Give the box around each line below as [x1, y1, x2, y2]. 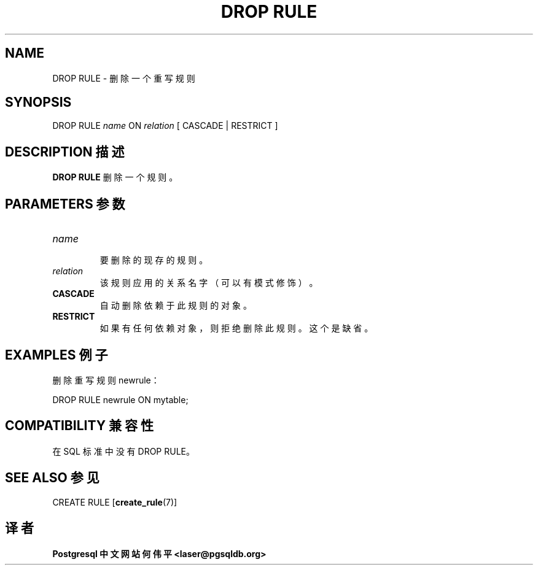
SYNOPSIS [5, 94, 72, 110]
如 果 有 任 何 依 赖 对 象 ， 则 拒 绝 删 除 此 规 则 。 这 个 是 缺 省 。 [99, 323, 373, 334]
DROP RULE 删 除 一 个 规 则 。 [52, 172, 178, 183]
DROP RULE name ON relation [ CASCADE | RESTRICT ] [52, 120, 278, 131]
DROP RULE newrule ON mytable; [52, 394, 189, 405]
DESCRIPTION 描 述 [5, 144, 125, 160]
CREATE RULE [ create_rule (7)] [52, 496, 177, 507]
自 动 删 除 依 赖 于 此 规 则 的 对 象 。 [99, 300, 252, 311]
